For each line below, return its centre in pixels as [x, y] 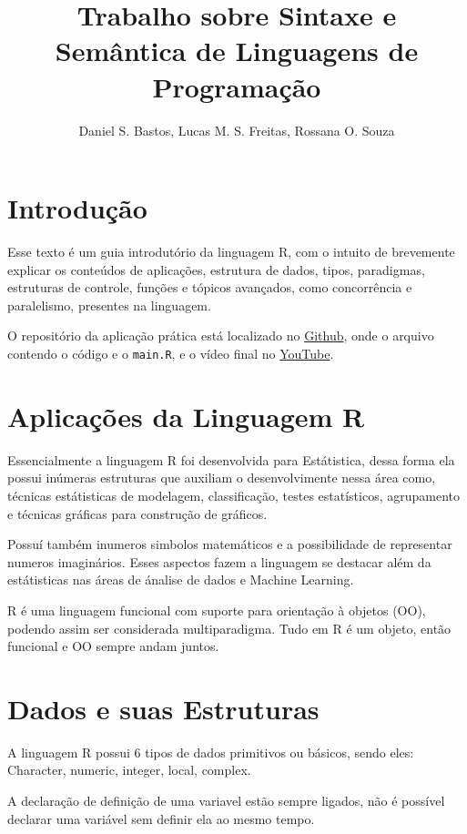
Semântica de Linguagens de [237, 51]
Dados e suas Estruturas [163, 708]
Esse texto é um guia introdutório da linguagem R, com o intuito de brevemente [231, 252]
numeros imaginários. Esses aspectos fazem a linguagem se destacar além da [219, 561]
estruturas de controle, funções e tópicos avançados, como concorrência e [210, 287]
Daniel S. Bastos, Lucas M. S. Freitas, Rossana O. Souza [237, 130]
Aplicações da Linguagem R [186, 416]
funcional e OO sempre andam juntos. [113, 646]
